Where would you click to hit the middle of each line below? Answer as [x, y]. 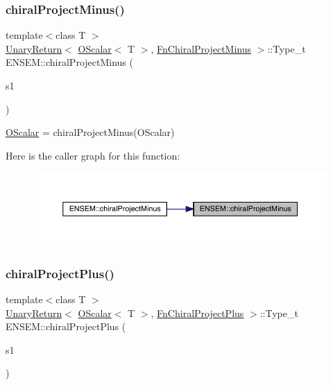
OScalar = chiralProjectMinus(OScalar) [90, 132]
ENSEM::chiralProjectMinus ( [69, 62]
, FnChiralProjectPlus [197, 313]
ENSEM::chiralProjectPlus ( [66, 326]
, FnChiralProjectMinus [201, 48]
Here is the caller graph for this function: [93, 155]
